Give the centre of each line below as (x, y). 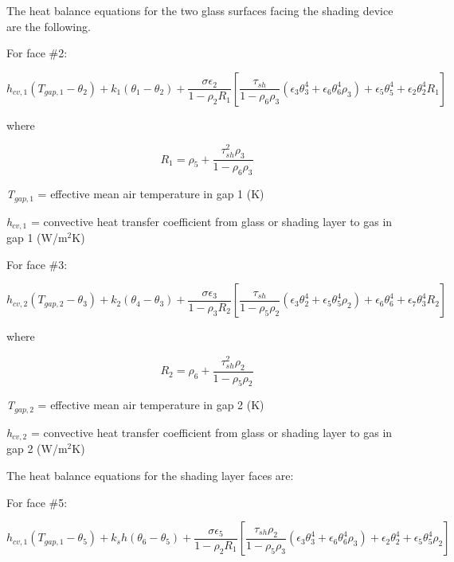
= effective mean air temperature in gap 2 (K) (151, 405)
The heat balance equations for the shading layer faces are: (150, 475)
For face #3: (37, 264)
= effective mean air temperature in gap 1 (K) (151, 194)
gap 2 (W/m (37, 449)
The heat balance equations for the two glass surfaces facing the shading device (200, 10)
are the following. (49, 26)
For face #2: (37, 53)
